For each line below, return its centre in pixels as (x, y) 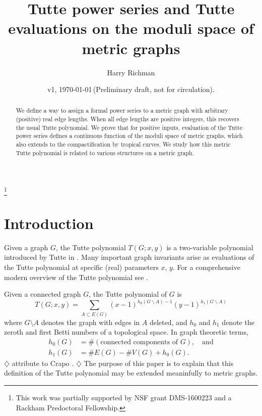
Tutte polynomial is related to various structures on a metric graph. (105, 152)
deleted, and (168, 322)
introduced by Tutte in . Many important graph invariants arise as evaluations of (129, 257)
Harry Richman (131, 72)
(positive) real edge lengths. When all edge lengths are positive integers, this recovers (127, 119)
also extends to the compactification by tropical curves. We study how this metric (123, 144)
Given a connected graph (43, 294)
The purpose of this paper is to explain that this (159, 363)
